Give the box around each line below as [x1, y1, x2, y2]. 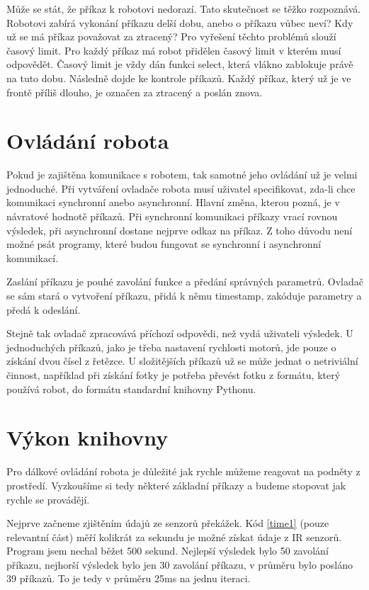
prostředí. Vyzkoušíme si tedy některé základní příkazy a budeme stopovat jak [6, 477, 346, 492]
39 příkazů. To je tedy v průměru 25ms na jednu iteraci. [6, 571, 251, 586]
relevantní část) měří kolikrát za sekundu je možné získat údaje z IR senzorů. [6, 529, 342, 544]
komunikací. [6, 250, 59, 265]
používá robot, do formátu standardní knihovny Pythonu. [6, 381, 256, 396]
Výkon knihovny [6, 423, 169, 452]
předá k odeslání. [6, 302, 81, 317]
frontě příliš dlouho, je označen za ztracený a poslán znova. [6, 84, 263, 99]
